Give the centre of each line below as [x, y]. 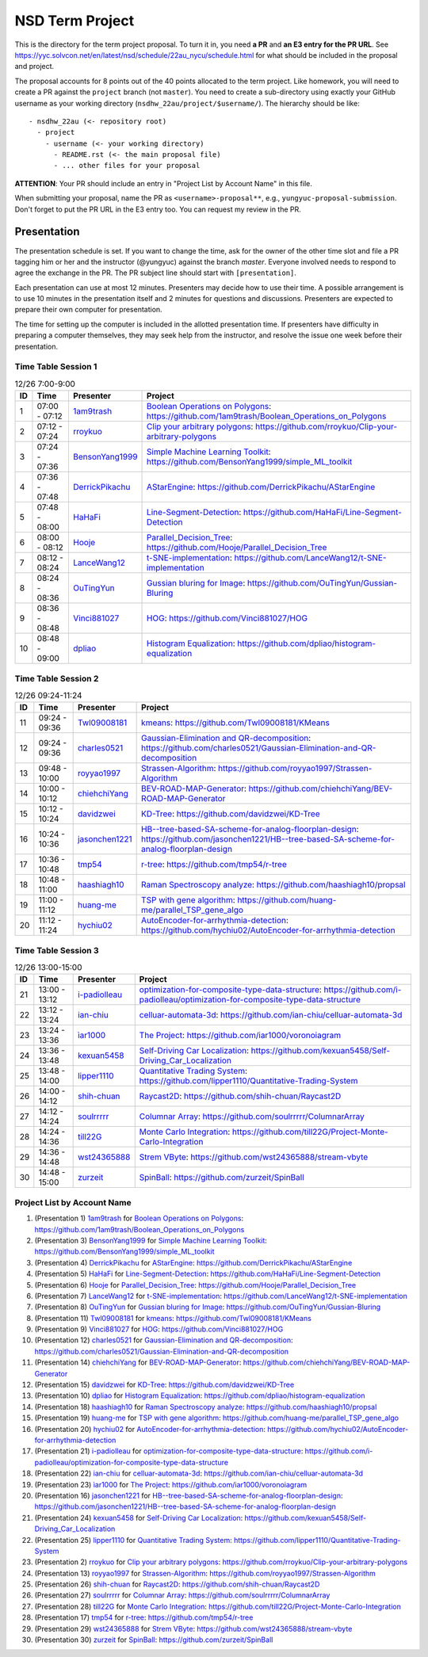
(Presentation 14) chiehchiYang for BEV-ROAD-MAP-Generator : [138, 1362]
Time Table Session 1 [56, 367]
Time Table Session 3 [57, 950]
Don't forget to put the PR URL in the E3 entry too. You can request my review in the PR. [158, 209]
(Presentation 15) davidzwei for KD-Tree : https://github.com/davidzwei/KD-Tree [164, 1385]
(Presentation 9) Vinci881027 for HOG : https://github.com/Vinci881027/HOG [159, 1329]
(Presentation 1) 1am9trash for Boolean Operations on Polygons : [139, 1218]
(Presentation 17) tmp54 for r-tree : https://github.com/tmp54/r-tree [144, 1617]
